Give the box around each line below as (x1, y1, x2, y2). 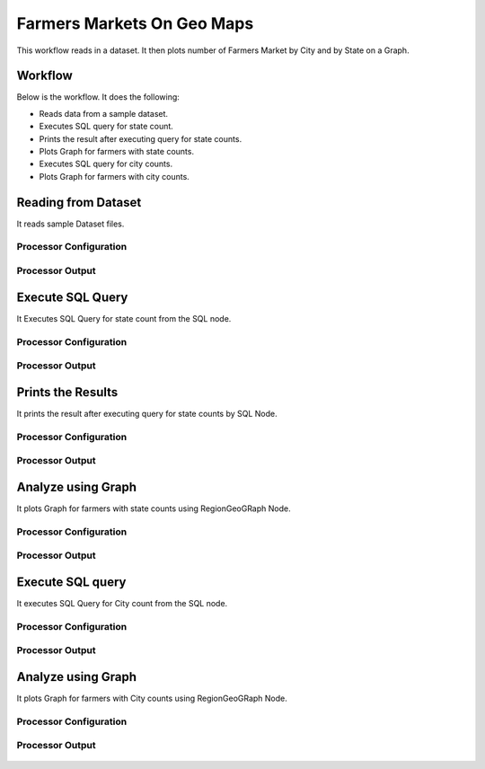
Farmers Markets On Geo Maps (16, 13, 254, 33)
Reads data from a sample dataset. (39, 108, 169, 119)
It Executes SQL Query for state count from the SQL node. (16, 313, 232, 323)
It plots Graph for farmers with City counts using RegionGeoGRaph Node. (16, 693, 287, 703)
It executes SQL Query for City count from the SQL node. (16, 597, 228, 608)
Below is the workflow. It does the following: (16, 92, 180, 102)
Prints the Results (16, 384, 119, 400)
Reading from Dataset (16, 194, 142, 210)
